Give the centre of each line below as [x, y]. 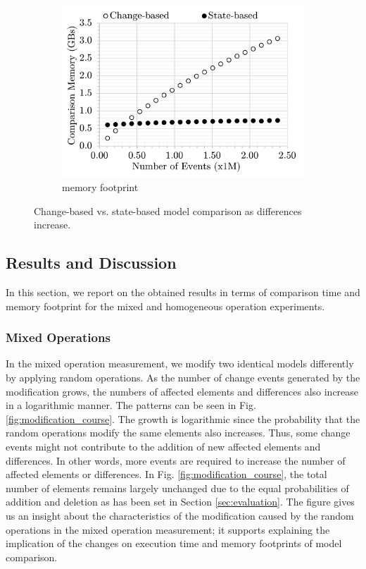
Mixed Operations [58, 337]
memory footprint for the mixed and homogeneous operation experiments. [165, 306]
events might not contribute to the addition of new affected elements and [163, 446]
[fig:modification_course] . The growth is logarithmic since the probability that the [183, 418]
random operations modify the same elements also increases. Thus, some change [178, 433]
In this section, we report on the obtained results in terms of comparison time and [183, 292]
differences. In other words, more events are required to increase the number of [176, 460]
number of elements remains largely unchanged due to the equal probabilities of [177, 488]
